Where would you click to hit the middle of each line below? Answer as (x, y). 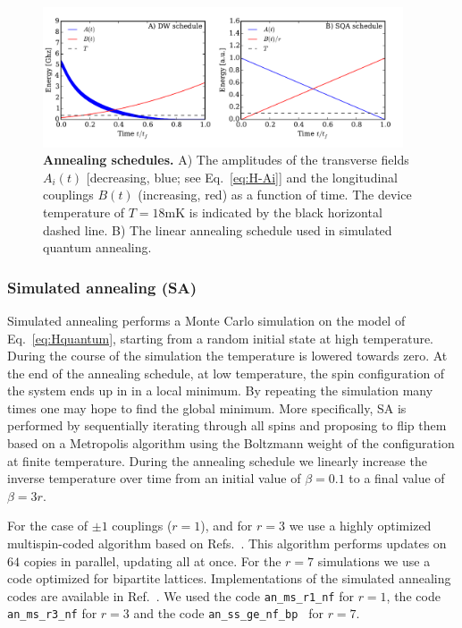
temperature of (84, 212)
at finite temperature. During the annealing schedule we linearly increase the (217, 460)
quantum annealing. (97, 247)
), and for (227, 526)
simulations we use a (374, 560)
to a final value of (397, 478)
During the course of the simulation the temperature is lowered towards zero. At (227, 356)
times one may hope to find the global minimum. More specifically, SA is (207, 407)
